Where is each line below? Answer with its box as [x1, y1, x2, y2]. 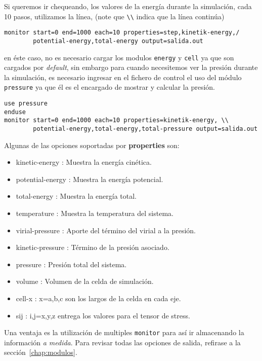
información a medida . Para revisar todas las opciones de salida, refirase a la [4, 337, 241, 347]
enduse [4, 108, 26, 116]
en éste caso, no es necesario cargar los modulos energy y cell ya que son [4, 52, 234, 62]
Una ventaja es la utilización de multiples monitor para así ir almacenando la [4, 327, 244, 338]
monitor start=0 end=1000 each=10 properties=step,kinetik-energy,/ [4, 29, 240, 37]
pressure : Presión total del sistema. [16, 259, 127, 269]
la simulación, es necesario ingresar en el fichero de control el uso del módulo [4, 71, 242, 82]
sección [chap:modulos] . [4, 347, 77, 357]
